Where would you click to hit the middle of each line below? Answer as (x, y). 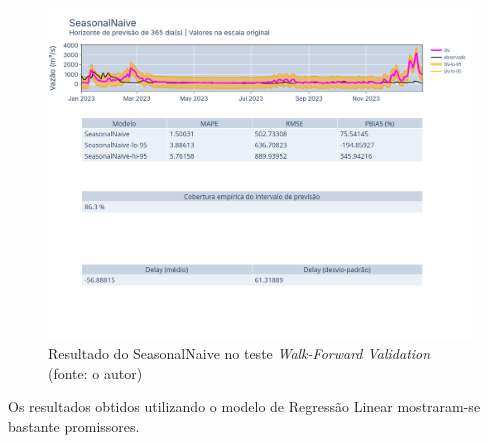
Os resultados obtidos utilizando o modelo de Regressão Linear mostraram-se (244, 406)
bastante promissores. (74, 426)
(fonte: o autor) (95, 372)
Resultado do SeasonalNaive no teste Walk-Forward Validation (239, 353)
